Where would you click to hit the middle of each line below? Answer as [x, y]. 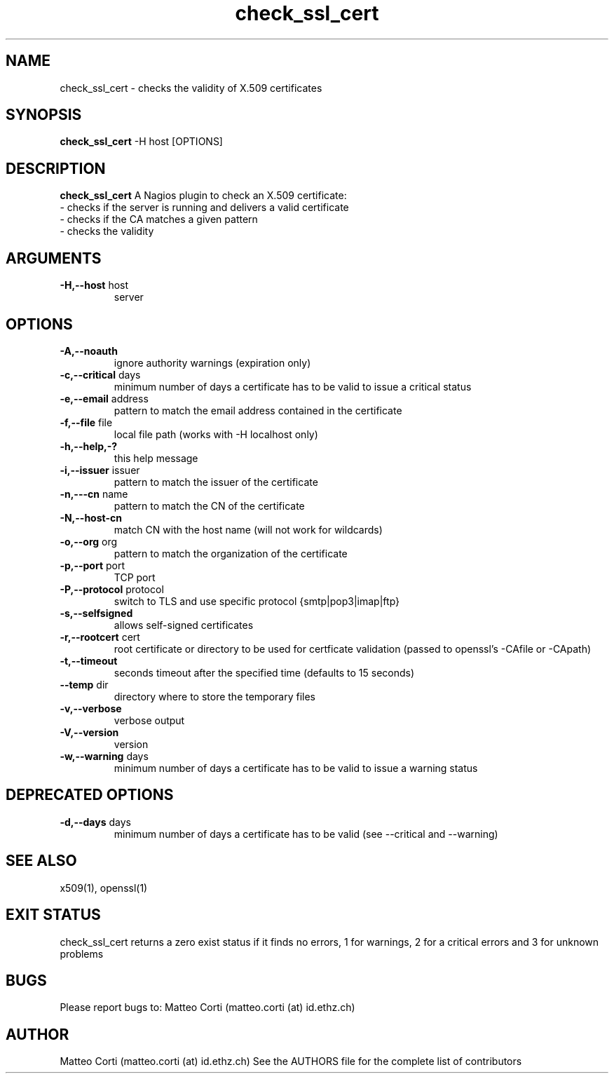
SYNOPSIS [44, 115]
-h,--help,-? [89, 446]
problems [82, 954]
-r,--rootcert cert [100, 637]
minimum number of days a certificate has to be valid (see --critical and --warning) [306, 834]
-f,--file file [86, 422]
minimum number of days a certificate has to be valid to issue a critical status [293, 386]
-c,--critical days [100, 374]
